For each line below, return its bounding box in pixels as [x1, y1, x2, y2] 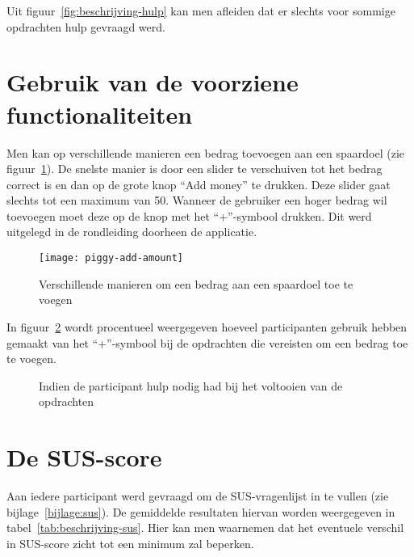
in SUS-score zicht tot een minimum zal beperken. [6, 534, 254, 551]
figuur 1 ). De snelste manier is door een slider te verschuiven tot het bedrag [6, 160, 383, 177]
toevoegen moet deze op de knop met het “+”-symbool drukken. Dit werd [6, 207, 372, 224]
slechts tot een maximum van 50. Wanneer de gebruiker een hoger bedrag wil [6, 192, 387, 209]
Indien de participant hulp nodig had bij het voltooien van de [39, 377, 343, 394]
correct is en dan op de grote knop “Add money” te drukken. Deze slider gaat [6, 175, 391, 192]
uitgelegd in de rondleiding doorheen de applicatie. [6, 223, 257, 240]
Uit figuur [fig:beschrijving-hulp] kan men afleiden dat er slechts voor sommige [6, 2, 395, 19]
